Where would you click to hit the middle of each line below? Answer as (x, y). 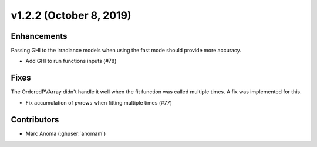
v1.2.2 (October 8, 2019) (71, 15)
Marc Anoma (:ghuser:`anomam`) (66, 133)
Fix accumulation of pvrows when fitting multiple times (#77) (99, 102)
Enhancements (39, 36)
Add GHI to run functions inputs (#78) (71, 61)
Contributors (35, 120)
